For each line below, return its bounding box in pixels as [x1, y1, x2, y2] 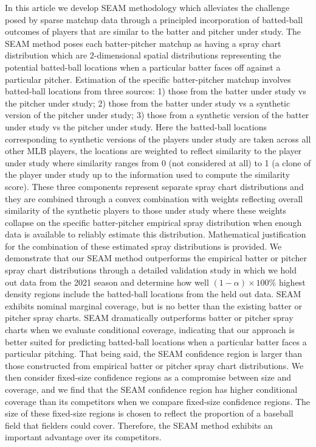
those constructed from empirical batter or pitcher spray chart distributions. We [5, 359, 304, 371]
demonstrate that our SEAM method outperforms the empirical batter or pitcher [5, 252, 307, 264]
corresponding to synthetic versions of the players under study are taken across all [5, 132, 311, 145]
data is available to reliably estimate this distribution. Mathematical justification [5, 228, 306, 241]
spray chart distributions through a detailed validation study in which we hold [5, 264, 297, 276]
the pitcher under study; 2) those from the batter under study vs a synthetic [5, 96, 290, 109]
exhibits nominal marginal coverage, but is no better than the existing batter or [5, 299, 302, 312]
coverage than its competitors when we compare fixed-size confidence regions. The [5, 395, 311, 407]
